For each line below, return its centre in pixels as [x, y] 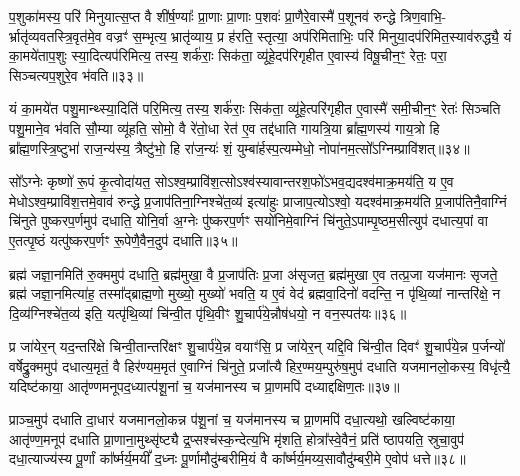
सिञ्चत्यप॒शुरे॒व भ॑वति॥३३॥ [76, 74]
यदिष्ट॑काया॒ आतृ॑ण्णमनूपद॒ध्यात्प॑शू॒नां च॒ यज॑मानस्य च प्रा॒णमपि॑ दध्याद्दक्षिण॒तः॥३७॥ [204, 385]
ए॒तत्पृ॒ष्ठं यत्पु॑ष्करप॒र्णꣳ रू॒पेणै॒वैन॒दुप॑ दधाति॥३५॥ [123, 239]
